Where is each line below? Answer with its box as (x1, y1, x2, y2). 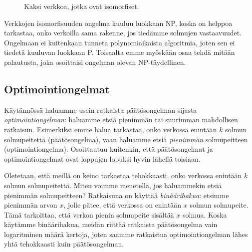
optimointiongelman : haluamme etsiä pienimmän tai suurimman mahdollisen (4, 114, 238, 125)
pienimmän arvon (4, 200, 57, 210)
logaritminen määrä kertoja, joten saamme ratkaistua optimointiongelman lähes (4, 229, 248, 239)
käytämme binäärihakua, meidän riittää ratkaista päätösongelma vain (4, 219, 218, 230)
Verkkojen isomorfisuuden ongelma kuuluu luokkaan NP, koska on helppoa (4, 17, 233, 28)
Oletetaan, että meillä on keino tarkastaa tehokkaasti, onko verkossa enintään (4, 170, 242, 181)
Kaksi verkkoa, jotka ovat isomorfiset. (24, 1, 139, 11)
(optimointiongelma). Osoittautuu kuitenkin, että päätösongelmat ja (4, 144, 213, 154)
